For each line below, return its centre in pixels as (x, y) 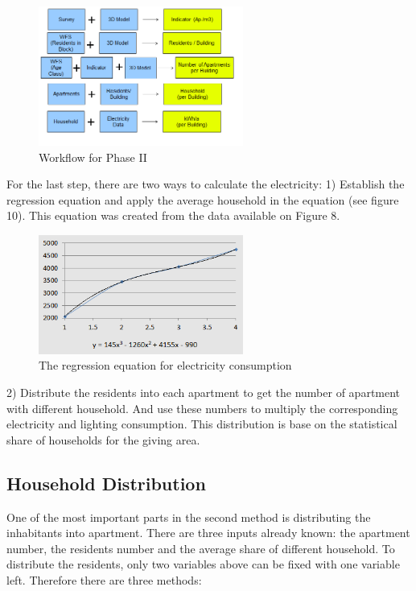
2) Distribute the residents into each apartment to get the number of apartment (204, 392)
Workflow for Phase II (93, 157)
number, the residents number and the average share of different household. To (201, 548)
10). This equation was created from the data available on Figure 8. (173, 215)
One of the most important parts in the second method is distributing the (189, 517)
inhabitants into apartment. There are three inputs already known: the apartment (208, 533)
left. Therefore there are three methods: (104, 579)
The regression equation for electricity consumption (165, 365)
